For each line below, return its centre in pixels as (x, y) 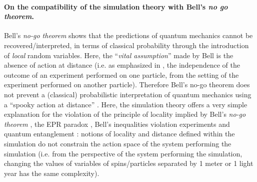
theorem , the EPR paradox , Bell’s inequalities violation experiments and (117, 124)
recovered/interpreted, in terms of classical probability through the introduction (126, 45)
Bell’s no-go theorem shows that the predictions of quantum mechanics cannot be (128, 35)
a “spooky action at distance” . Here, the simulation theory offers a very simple (126, 104)
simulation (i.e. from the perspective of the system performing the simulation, (123, 153)
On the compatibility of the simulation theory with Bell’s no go (116, 6)
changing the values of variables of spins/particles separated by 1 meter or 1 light (129, 163)
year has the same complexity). (52, 173)
